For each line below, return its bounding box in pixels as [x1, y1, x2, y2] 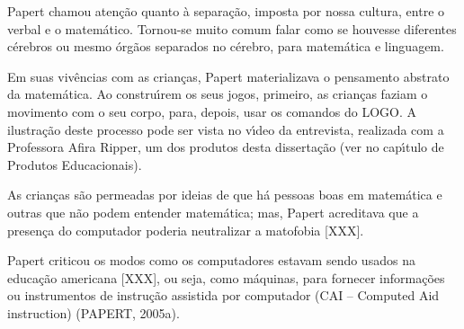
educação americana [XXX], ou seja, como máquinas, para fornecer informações [7, 268, 445, 287]
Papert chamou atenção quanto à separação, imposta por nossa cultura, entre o [7, 2, 445, 20]
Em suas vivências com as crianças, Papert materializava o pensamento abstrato [7, 67, 450, 85]
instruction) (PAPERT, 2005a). [7, 303, 180, 322]
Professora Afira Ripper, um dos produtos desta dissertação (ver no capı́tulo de [7, 138, 444, 156]
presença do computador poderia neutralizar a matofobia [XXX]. [7, 220, 364, 239]
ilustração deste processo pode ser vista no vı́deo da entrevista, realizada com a [7, 120, 444, 138]
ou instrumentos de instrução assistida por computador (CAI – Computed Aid [7, 286, 440, 305]
